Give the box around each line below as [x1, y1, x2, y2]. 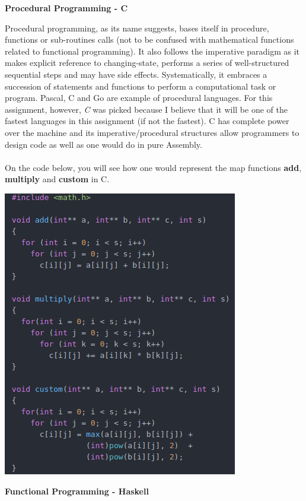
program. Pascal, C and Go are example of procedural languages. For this [5, 91, 273, 104]
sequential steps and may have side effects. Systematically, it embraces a [5, 68, 267, 80]
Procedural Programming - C [5, 2, 128, 14]
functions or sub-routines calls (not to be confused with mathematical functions [5, 33, 294, 46]
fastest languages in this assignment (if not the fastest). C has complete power [5, 115, 289, 127]
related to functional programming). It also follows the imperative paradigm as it [5, 45, 300, 57]
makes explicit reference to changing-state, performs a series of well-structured [5, 56, 289, 69]
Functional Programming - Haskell [5, 484, 149, 497]
